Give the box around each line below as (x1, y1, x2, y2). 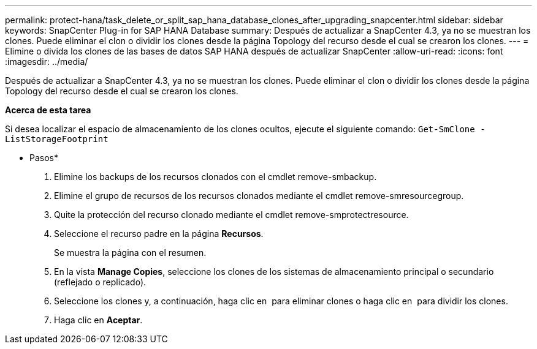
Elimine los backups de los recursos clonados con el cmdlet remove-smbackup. (54, 171, 377, 182)
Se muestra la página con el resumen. (54, 247, 207, 258)
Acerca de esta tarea (5, 105, 91, 115)
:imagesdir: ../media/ (5, 56, 88, 67)
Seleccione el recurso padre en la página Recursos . (54, 228, 264, 239)
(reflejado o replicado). (54, 277, 147, 287)
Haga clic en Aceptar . (54, 315, 143, 325)
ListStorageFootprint (5, 134, 109, 144)
